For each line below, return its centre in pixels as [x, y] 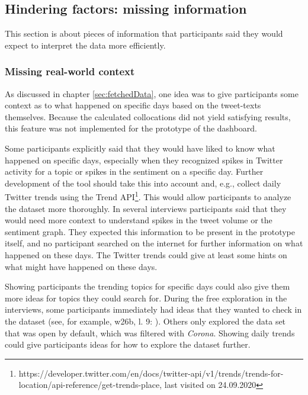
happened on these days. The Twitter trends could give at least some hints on [146, 254]
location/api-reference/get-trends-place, [90, 385]
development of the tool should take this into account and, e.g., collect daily [143, 183]
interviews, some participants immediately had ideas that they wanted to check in [153, 309]
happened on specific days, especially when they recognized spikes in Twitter [144, 160]
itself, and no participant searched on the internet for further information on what [154, 243]
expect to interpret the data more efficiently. [85, 45]
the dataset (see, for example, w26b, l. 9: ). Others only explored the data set [145, 321]
